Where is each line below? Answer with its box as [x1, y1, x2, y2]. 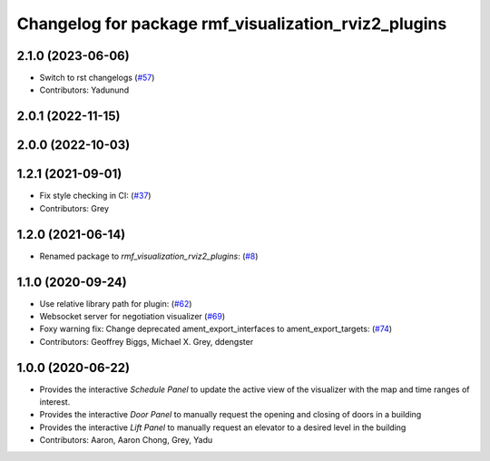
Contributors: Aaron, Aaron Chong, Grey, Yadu [39, 435, 213, 446]
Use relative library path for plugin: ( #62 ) [39, 298, 192, 309]
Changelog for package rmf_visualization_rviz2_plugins [16, 14, 447, 34]
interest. [39, 397, 71, 407]
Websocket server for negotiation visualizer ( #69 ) [39, 310, 226, 321]
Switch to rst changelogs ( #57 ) [39, 73, 155, 83]
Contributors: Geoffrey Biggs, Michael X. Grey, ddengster [39, 336, 254, 347]
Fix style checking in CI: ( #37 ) [39, 191, 152, 201]
